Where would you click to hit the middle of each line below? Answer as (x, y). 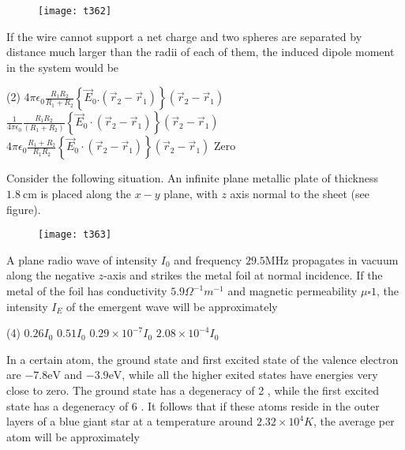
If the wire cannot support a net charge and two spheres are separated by (184, 36)
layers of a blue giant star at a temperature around (130, 421)
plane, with (191, 194)
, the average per (354, 421)
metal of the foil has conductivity (87, 291)
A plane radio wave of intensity (82, 259)
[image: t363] (75, 235)
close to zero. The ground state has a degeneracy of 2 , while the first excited (193, 390)
